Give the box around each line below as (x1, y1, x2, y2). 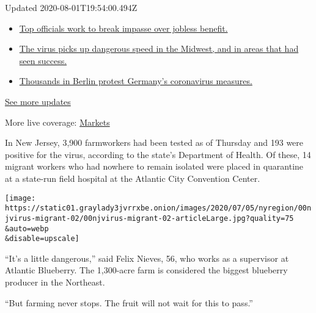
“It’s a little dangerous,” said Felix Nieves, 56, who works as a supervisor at (5, 251, 289, 264)
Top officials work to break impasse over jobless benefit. (19, 21, 228, 34)
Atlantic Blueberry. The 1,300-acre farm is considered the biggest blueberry (5, 264, 288, 276)
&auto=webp (5, 224, 49, 233)
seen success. (19, 54, 67, 67)
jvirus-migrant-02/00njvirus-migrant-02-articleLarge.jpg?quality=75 (5, 214, 294, 223)
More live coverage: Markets (5, 115, 110, 128)
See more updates (5, 95, 71, 107)
